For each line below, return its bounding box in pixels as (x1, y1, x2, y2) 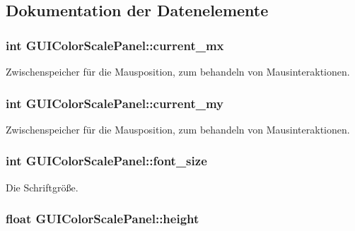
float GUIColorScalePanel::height (6, 210, 199, 227)
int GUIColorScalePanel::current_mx (6, 36, 224, 54)
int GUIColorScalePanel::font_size (6, 152, 207, 170)
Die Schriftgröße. (6, 179, 78, 194)
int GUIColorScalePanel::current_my (6, 94, 223, 112)
